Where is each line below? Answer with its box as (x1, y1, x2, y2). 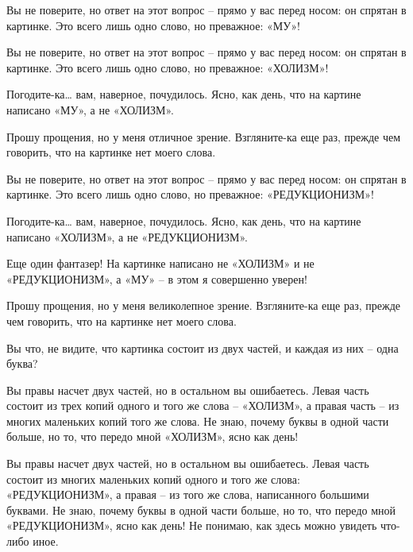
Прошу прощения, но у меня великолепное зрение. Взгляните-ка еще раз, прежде (6, 297, 401, 314)
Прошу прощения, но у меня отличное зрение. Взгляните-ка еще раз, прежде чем (6, 128, 401, 145)
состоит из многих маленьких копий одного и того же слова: (6, 470, 300, 487)
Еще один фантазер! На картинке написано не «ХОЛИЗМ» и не (6, 255, 315, 272)
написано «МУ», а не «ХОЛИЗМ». (6, 101, 175, 118)
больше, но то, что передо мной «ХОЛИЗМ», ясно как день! (6, 428, 299, 445)
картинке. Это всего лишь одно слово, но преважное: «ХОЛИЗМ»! (6, 59, 329, 75)
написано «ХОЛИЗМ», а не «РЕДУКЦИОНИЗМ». (6, 228, 248, 245)
